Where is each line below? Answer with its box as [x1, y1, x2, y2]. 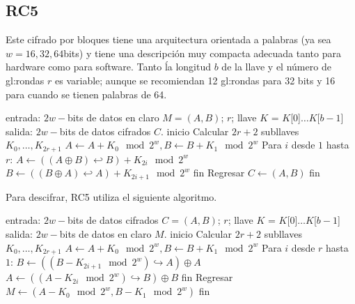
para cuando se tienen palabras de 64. [6, 86, 167, 101]
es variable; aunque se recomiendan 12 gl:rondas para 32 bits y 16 [55, 73, 336, 87]
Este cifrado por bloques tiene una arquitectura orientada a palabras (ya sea [6, 32, 331, 47]
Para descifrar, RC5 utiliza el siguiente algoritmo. [6, 189, 217, 204]
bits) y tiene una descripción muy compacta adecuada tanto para [63, 45, 342, 60]
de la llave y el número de [221, 59, 331, 74]
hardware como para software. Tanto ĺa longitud [6, 59, 212, 74]
